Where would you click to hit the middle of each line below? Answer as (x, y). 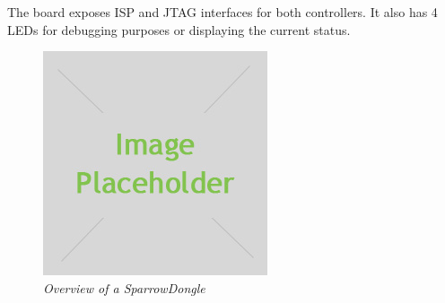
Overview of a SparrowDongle (124, 287)
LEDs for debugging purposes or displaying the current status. (179, 29)
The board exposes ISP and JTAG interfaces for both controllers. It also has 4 (222, 12)
